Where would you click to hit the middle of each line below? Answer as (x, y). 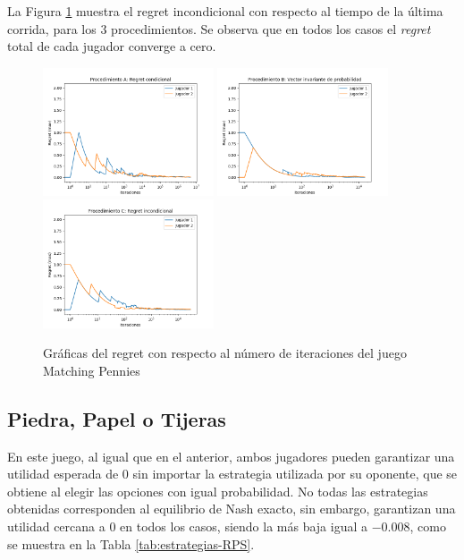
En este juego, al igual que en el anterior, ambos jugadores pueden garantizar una (231, 456)
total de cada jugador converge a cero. (112, 46)
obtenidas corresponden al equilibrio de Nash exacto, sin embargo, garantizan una (232, 509)
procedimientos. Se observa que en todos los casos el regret (271, 28)
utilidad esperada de (63, 474)
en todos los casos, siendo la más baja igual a (244, 526)
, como (428, 526)
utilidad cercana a (56, 526)
